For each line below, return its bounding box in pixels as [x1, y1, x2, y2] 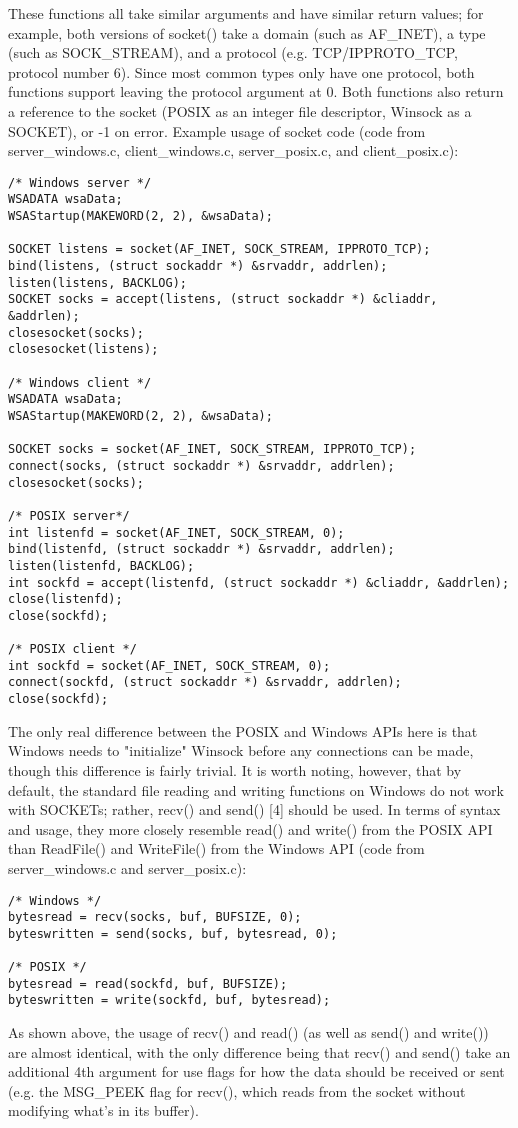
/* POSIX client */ [8, 642, 137, 657]
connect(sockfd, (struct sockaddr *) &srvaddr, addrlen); [8, 675, 402, 690]
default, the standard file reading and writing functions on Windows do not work [8, 779, 504, 800]
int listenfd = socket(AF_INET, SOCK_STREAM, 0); [8, 525, 345, 540]
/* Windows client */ [8, 375, 152, 390]
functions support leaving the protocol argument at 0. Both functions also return [8, 81, 504, 102]
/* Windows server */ [8, 175, 152, 190]
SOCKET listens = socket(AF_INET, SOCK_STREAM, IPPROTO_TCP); [8, 242, 431, 257]
